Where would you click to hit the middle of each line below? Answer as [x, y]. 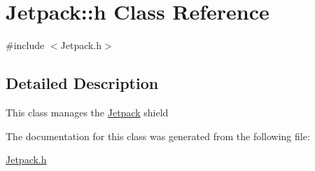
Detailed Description [82, 83]
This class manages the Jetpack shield [87, 112]
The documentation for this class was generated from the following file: [158, 136]
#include [25, 45]
